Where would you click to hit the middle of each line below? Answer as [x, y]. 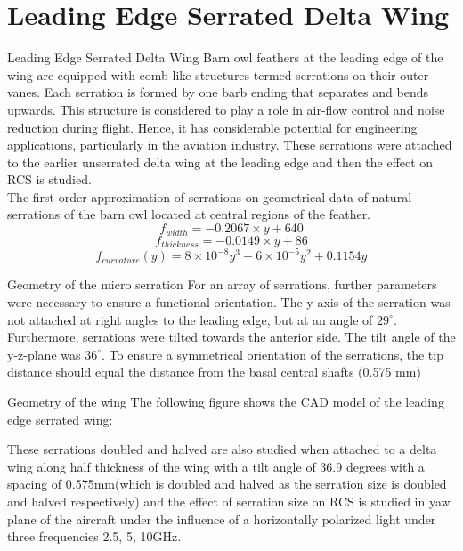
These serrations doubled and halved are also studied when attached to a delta [222, 449]
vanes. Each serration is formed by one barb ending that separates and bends [218, 92]
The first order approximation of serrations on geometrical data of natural [210, 196]
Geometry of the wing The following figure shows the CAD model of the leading [226, 402]
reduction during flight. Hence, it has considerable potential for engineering [212, 127]
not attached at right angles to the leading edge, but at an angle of [190, 319]
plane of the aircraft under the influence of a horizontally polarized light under [222, 519]
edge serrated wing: [60, 419]
